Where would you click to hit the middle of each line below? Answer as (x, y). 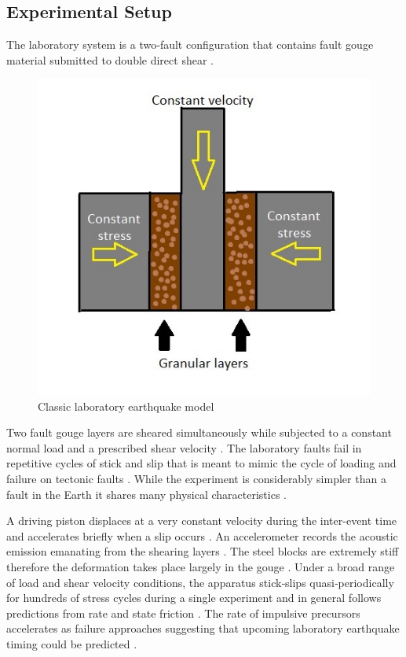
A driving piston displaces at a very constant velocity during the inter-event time (202, 520)
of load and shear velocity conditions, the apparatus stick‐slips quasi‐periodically (200, 582)
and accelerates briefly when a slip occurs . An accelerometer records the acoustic (202, 535)
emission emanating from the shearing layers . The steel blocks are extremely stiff (203, 551)
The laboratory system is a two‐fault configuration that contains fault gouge (190, 44)
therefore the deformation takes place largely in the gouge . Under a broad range (201, 567)
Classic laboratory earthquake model (126, 406)
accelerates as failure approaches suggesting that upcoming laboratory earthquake (203, 628)
